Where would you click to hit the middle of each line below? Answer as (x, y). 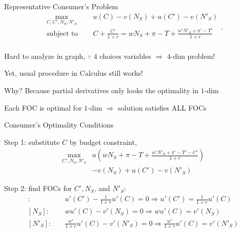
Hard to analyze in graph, (45, 56)
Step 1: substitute (32, 142)
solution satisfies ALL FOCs (162, 107)
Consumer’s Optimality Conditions (59, 125)
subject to (62, 34)
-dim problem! (193, 56)
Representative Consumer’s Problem (61, 6)
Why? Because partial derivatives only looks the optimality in (101, 90)
